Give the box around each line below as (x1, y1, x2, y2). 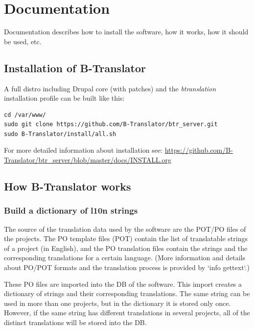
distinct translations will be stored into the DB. (4, 317, 147, 328)
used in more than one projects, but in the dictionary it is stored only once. (4, 298, 231, 308)
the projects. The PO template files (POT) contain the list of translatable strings (4, 233, 248, 244)
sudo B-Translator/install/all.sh (4, 130, 116, 137)
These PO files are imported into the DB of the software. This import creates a (4, 278, 242, 289)
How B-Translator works (4, 179, 131, 194)
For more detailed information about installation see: (4, 145, 163, 155)
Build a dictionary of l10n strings (4, 204, 138, 217)
